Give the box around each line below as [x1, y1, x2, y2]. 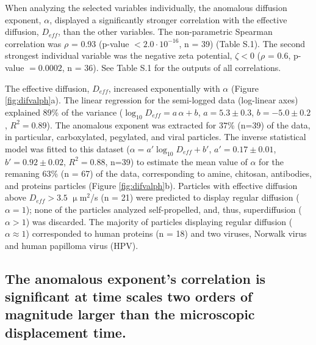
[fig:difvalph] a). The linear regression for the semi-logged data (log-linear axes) [5, 94, 298, 106]
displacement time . [5, 322, 126, 341]
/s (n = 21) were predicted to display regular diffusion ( [90, 191, 300, 204]
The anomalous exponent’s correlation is [5, 269, 266, 287]
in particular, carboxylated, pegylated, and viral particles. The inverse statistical [5, 130, 306, 143]
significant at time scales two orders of [5, 287, 253, 306]
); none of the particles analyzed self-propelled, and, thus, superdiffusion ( [26, 202, 302, 215]
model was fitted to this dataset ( [5, 142, 130, 155]
